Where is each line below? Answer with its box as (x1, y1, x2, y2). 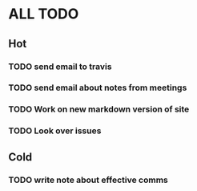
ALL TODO (8, 5, 79, 23)
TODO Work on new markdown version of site (8, 104, 190, 115)
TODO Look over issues (8, 125, 102, 136)
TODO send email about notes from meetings (8, 82, 187, 93)
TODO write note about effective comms (8, 174, 168, 185)
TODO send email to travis (8, 61, 112, 72)
